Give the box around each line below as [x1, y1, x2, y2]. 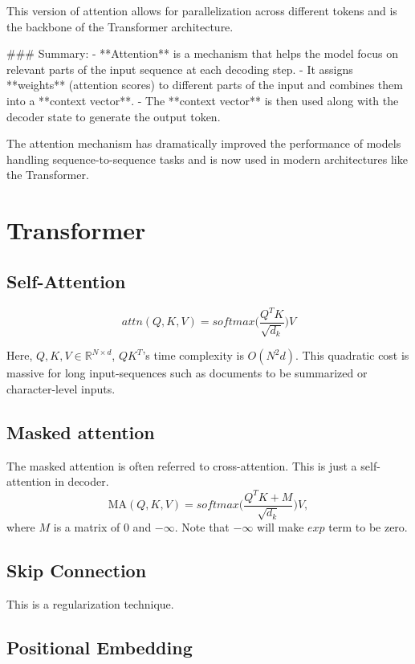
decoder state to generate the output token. [6, 108, 221, 124]
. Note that [174, 519, 230, 535]
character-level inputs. [6, 381, 116, 397]
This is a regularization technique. [6, 595, 174, 612]
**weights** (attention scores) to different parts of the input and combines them [6, 76, 403, 93]
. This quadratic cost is [295, 347, 409, 364]
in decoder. [55, 473, 109, 490]
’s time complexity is [142, 347, 244, 364]
